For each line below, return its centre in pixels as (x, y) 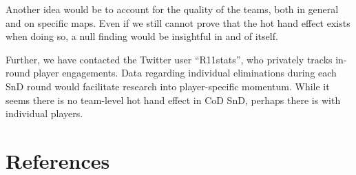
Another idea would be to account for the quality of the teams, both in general (172, 9)
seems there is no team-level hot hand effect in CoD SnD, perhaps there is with (173, 100)
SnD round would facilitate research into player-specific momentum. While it (168, 86)
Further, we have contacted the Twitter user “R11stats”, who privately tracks (169, 59)
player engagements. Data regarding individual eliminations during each (185, 73)
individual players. (44, 113)
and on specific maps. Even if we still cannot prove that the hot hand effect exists (178, 22)
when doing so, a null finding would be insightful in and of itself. (142, 36)
